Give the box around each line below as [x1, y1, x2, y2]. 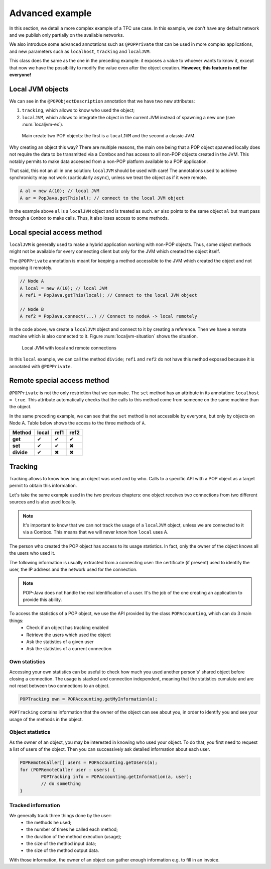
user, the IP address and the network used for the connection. [9, 566, 138, 572]
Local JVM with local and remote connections [22, 344, 116, 351]
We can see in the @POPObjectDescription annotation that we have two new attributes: [9, 98, 195, 104]
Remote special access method [9, 376, 109, 385]
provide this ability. [23, 596, 62, 603]
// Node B [20, 306, 44, 312]
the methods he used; [26, 819, 72, 825]
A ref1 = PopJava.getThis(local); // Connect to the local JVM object [20, 292, 198, 298]
